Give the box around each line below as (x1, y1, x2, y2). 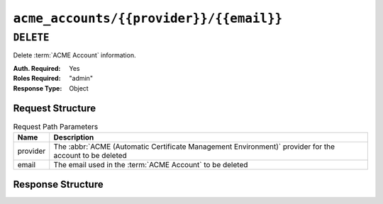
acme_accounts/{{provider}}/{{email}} (13, 11, 283, 26)
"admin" (69, 74, 94, 83)
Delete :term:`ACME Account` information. (13, 51, 136, 59)
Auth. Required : (13, 64, 61, 72)
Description (53, 132, 94, 142)
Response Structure (13, 178, 104, 191)
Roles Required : (13, 74, 61, 83)
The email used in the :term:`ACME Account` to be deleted (53, 159, 248, 169)
